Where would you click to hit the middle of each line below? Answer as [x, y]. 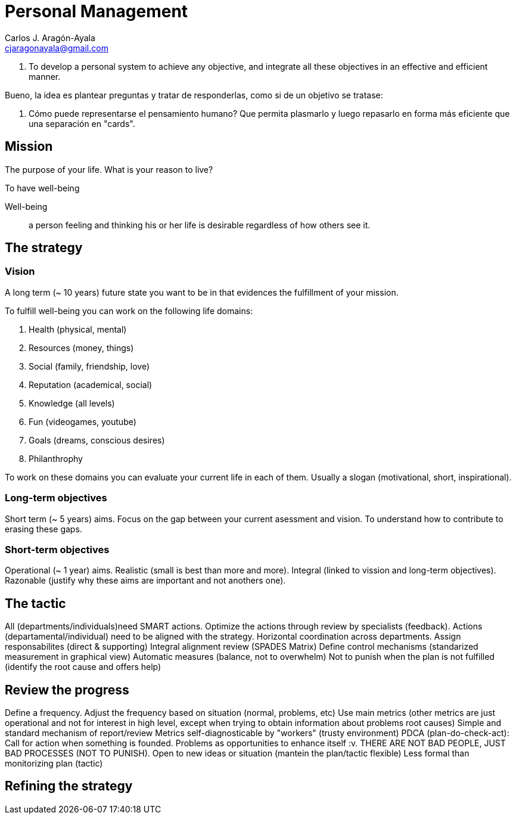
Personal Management [97, 11]
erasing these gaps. [43, 529]
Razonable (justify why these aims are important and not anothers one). [145, 581]
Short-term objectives [57, 549]
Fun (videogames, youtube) [83, 421]
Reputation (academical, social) [91, 384]
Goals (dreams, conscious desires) [97, 440]
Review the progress [67, 690]
